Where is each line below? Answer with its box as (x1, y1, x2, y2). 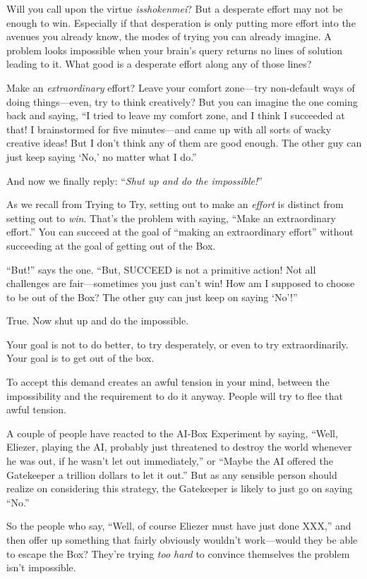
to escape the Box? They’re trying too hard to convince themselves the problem (6, 546, 350, 561)
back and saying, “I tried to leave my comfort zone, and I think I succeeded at (6, 108, 345, 123)
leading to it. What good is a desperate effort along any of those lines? (6, 56, 312, 71)
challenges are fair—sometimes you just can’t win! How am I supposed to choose (6, 276, 355, 291)
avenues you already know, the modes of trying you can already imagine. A (6, 29, 332, 44)
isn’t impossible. (6, 560, 76, 575)
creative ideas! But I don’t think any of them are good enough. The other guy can (6, 135, 362, 150)
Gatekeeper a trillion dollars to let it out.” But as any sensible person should (6, 467, 337, 482)
